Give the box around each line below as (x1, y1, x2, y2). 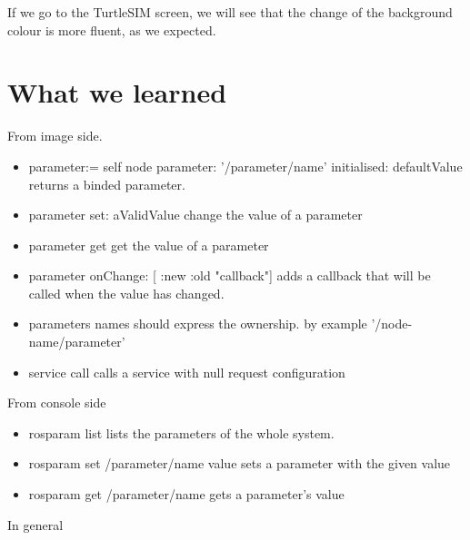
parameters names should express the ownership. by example (28, 314, 367, 333)
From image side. (7, 126, 103, 145)
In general (7, 515, 64, 534)
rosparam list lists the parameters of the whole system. (28, 423, 335, 442)
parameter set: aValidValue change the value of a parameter (28, 205, 363, 224)
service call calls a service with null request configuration (28, 362, 345, 381)
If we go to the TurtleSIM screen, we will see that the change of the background (7, 3, 453, 21)
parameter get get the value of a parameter (28, 235, 269, 254)
